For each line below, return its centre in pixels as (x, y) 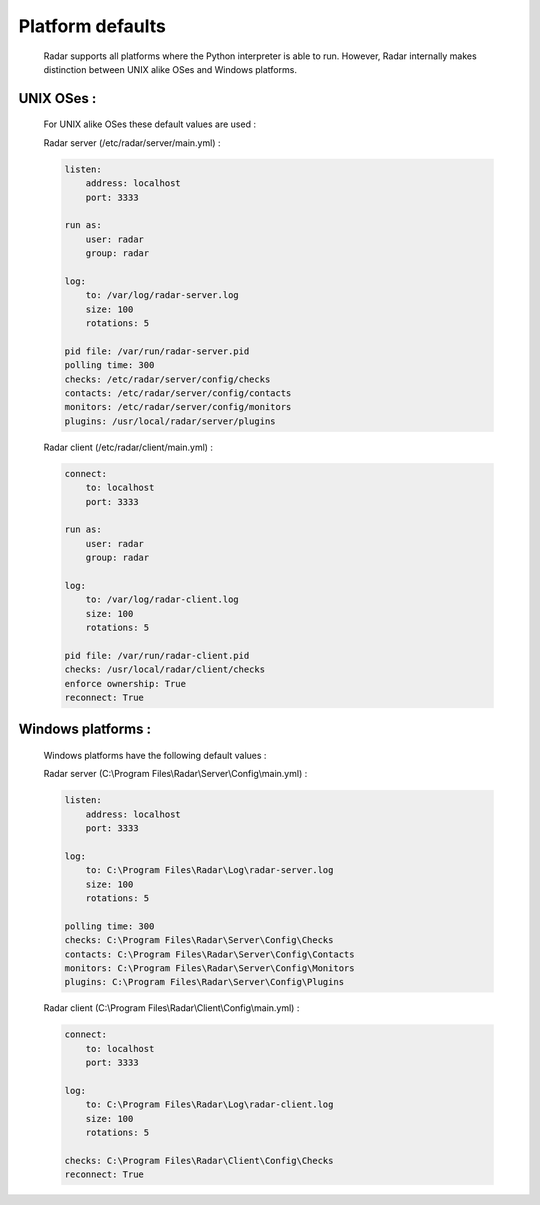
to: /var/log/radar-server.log (162, 295)
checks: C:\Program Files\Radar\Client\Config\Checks (199, 1160)
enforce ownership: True (125, 683)
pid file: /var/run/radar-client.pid (157, 655)
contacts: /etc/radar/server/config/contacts (178, 393)
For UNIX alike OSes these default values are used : (150, 124)
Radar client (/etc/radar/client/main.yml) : (128, 447)
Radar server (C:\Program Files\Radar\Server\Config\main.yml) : (175, 774)
